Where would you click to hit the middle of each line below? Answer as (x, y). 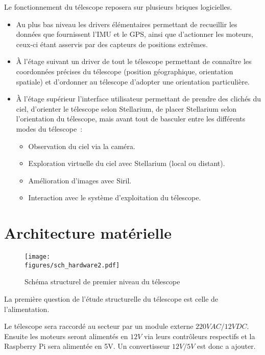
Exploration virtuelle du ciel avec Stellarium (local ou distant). (127, 163)
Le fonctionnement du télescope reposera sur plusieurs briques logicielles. (118, 7)
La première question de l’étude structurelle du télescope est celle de (111, 298)
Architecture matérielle (88, 233)
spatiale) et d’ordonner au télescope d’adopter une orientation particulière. (133, 81)
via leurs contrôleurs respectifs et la (200, 336)
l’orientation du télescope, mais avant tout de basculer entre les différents (131, 119)
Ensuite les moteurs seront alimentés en (66, 336)
